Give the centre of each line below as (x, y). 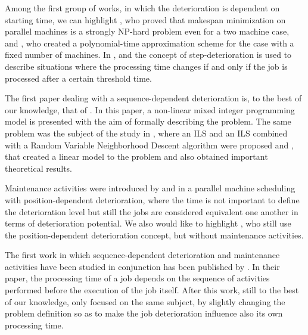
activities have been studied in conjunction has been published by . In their (142, 266)
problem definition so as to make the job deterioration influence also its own (144, 313)
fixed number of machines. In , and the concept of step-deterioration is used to (148, 55)
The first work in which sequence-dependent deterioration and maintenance (142, 255)
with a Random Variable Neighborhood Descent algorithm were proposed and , (149, 145)
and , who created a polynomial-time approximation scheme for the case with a (150, 43)
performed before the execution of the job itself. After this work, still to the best (152, 290)
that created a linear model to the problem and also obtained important (136, 156)
